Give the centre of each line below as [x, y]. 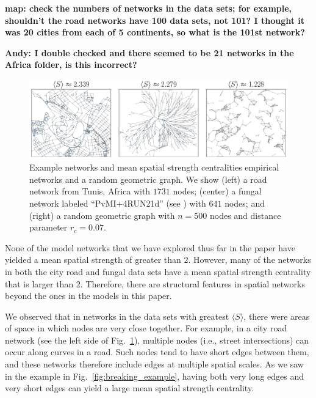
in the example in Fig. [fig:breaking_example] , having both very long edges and [155, 376]
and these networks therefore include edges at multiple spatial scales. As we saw [154, 364]
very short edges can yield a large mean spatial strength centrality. [130, 388]
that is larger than [39, 283]
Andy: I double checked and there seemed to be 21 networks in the [149, 52]
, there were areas [277, 316]
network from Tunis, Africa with [90, 191]
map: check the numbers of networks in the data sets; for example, [149, 8]
